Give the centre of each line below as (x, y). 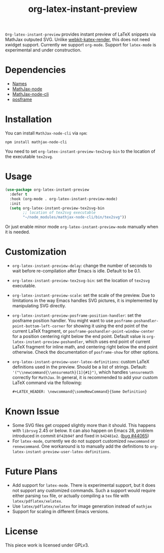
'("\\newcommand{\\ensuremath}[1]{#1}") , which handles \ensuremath (83, 372)
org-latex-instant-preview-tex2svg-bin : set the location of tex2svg (81, 281)
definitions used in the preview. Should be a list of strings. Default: (79, 367)
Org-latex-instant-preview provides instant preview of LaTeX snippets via (81, 34)
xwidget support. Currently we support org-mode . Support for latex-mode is (81, 45)
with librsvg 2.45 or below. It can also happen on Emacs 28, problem (83, 430)
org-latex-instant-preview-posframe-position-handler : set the (77, 315)
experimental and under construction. (43, 50)
